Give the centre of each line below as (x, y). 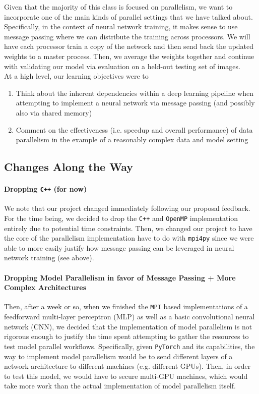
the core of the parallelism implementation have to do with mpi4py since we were (129, 238)
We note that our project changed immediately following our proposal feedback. (127, 208)
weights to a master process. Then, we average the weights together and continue (129, 56)
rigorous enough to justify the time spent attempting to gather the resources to (126, 336)
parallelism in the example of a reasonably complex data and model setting (132, 139)
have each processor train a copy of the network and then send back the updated (129, 46)
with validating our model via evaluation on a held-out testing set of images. (122, 66)
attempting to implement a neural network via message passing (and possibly (135, 103)
